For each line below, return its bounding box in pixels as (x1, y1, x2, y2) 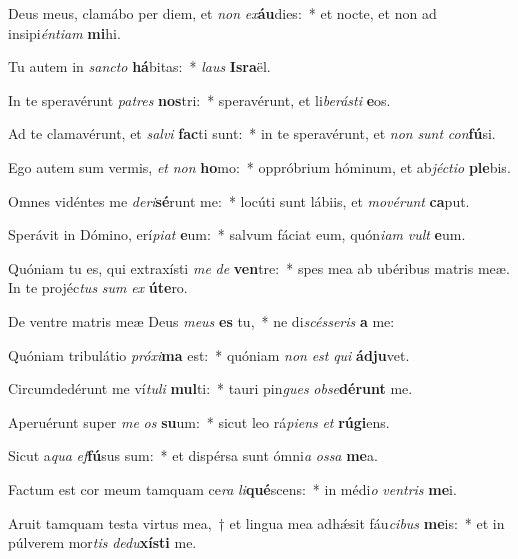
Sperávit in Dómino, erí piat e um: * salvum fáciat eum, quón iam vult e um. (8, 224, 466, 245)
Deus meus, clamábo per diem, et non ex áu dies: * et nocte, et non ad (8, 3, 437, 23)
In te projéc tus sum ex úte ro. (8, 277, 188, 298)
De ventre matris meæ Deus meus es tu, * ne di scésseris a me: (8, 310, 395, 331)
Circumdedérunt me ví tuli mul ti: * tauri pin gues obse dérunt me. (8, 378, 413, 399)
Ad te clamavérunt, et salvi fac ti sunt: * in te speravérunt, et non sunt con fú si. (8, 123, 496, 144)
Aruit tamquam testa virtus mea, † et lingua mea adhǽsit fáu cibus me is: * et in (8, 512, 505, 533)
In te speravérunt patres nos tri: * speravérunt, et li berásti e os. (8, 89, 391, 110)
